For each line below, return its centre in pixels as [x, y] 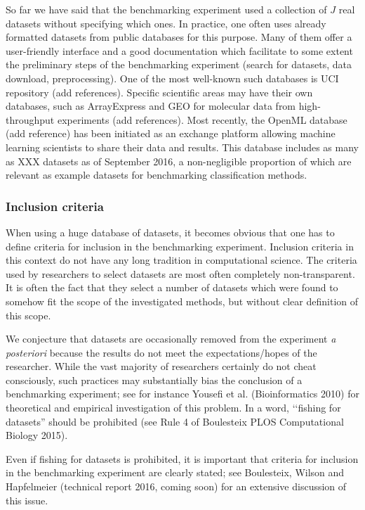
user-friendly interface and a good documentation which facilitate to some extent [179, 50]
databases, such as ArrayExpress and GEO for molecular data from [151, 106]
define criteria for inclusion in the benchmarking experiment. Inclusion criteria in [180, 246]
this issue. [27, 500]
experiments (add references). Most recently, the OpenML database [202, 119]
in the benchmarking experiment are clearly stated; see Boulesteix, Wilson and [175, 472]
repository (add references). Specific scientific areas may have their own [159, 92]
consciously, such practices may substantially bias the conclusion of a [154, 380]
